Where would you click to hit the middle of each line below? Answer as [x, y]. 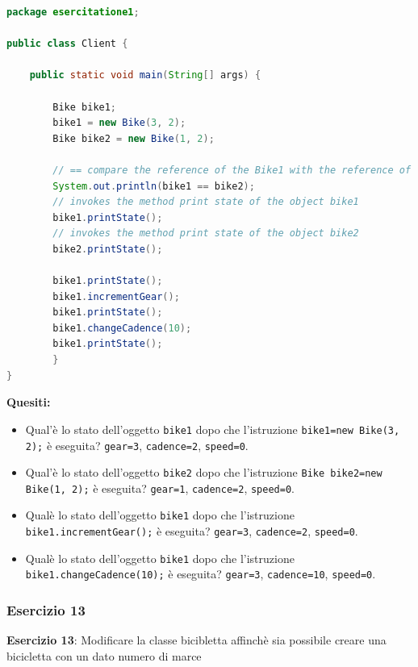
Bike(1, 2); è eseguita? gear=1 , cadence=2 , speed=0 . [160, 488]
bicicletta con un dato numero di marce [104, 655]
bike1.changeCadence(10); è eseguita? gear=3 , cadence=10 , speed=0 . [201, 574]
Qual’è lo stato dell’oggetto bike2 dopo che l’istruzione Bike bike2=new [204, 472]
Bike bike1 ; [85, 107]
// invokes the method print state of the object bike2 [206, 233]
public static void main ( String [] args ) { [145, 75]
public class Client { [67, 44]
